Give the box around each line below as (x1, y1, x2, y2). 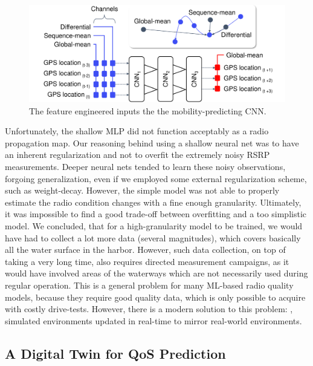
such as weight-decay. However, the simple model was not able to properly (5, 184, 280, 197)
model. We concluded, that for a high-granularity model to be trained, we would (5, 220, 303, 232)
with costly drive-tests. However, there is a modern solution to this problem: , (5, 302, 293, 315)
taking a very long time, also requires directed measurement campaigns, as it (5, 255, 289, 267)
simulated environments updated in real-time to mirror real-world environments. (5, 314, 302, 327)
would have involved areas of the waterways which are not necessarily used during (5, 267, 308, 279)
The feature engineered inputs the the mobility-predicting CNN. (29, 104, 266, 117)
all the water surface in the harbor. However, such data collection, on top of (5, 243, 286, 256)
